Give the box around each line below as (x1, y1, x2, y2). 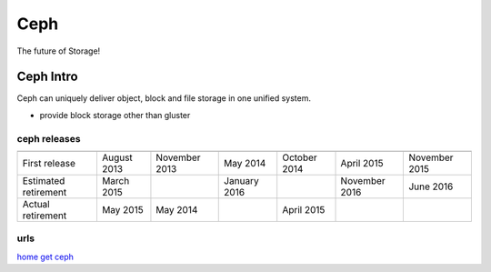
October (282, 151, 317, 164)
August (101, 151, 134, 164)
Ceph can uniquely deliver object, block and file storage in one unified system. (16, 93, 311, 104)
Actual (22, 197, 50, 210)
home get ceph (16, 251, 75, 262)
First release (22, 156, 76, 169)
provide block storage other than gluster (39, 109, 191, 120)
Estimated (22, 174, 65, 186)
